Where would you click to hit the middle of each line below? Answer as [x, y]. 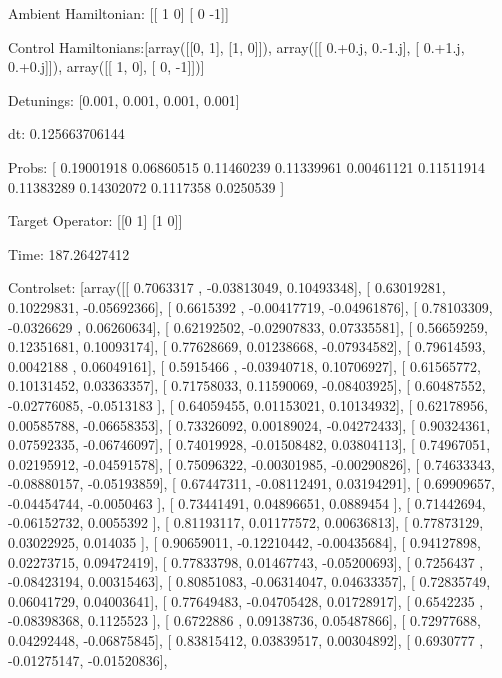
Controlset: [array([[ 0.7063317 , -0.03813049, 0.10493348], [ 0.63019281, [227, 287]
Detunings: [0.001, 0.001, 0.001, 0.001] [124, 99]
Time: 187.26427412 [69, 253]
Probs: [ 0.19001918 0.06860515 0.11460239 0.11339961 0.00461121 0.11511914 [247, 166]
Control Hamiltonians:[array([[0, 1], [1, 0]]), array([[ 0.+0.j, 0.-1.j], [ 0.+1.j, [236, 46]
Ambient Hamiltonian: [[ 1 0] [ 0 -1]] [118, 13]
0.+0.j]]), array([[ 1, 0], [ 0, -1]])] [106, 66]
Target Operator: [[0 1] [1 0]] [95, 220]
